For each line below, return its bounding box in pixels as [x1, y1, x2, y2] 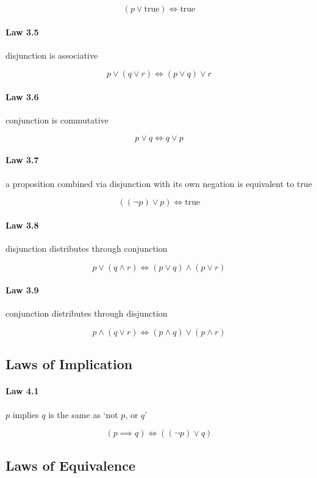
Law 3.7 [5, 153, 39, 166]
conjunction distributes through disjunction [5, 307, 168, 320]
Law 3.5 [5, 25, 39, 38]
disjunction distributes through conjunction [5, 241, 168, 254]
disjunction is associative [5, 48, 98, 61]
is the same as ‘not [48, 408, 118, 421]
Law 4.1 [5, 384, 39, 397]
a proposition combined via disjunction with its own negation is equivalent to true [5, 177, 312, 189]
